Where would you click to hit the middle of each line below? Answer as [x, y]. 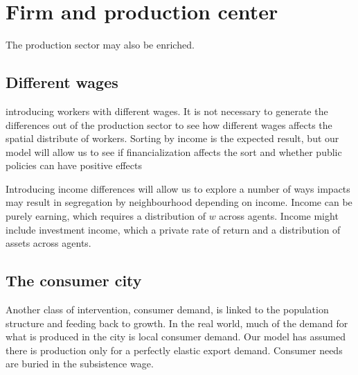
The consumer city [74, 280]
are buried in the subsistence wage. [80, 364]
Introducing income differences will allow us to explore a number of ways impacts [178, 188]
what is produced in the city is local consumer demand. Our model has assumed [176, 337]
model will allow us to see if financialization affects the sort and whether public [174, 151]
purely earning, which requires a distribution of [106, 216]
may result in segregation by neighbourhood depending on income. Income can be [179, 202]
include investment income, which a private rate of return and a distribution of [173, 229]
